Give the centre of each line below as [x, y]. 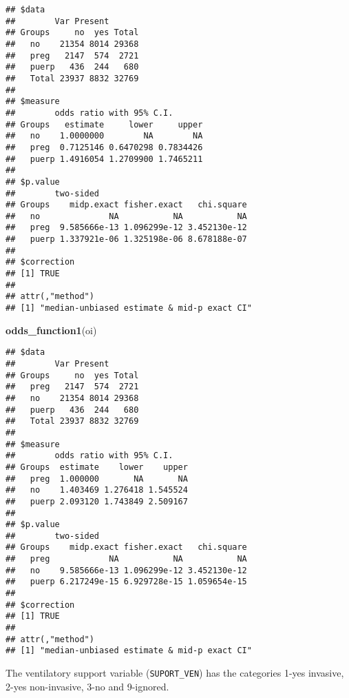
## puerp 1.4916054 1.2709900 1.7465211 [104, 159]
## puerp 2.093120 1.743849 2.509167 [97, 501]
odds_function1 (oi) [51, 330]
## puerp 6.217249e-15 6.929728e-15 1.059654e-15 [126, 582]
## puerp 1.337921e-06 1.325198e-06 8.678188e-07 [126, 239]
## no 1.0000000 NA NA [104, 136]
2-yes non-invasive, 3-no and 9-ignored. [87, 686]
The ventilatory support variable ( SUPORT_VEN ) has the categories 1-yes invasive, [175, 673]
